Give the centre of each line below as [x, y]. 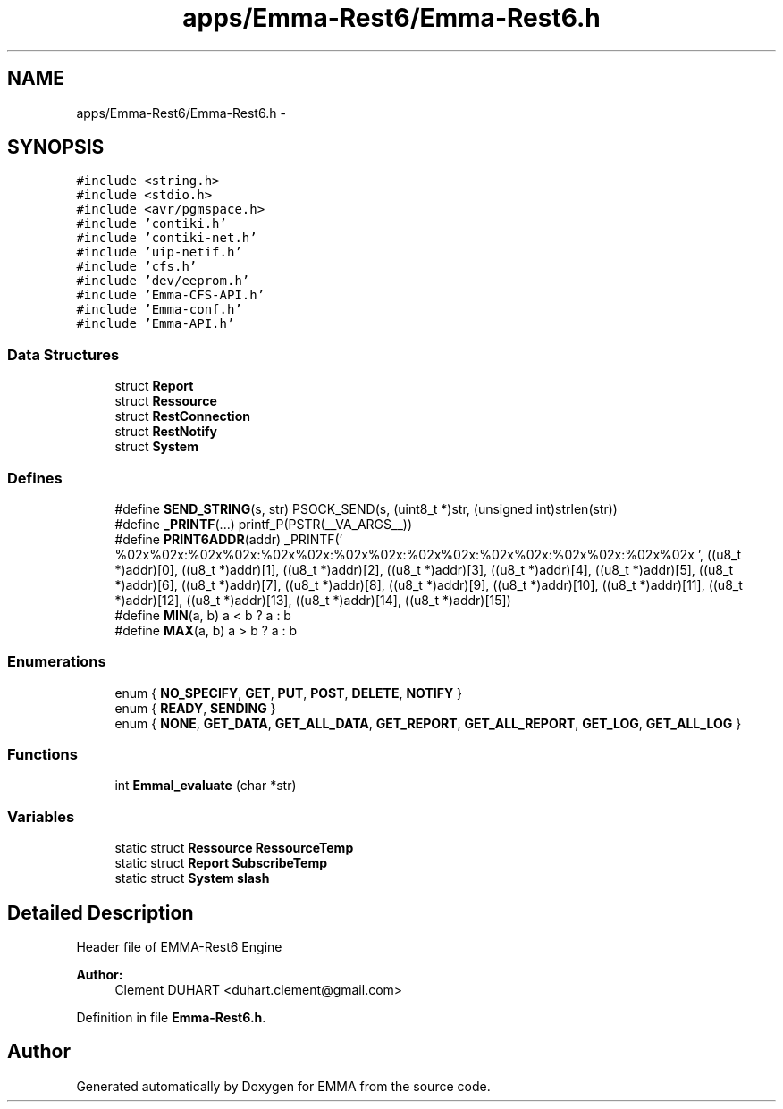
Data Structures [63, 354]
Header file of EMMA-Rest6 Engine [179, 947]
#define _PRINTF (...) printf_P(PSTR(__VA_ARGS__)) [264, 524]
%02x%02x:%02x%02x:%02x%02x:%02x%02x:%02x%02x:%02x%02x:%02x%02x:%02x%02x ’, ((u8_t [428, 554]
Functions [42, 755]
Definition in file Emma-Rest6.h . [171, 1018]
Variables [41, 816]
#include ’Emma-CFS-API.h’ [171, 295]
